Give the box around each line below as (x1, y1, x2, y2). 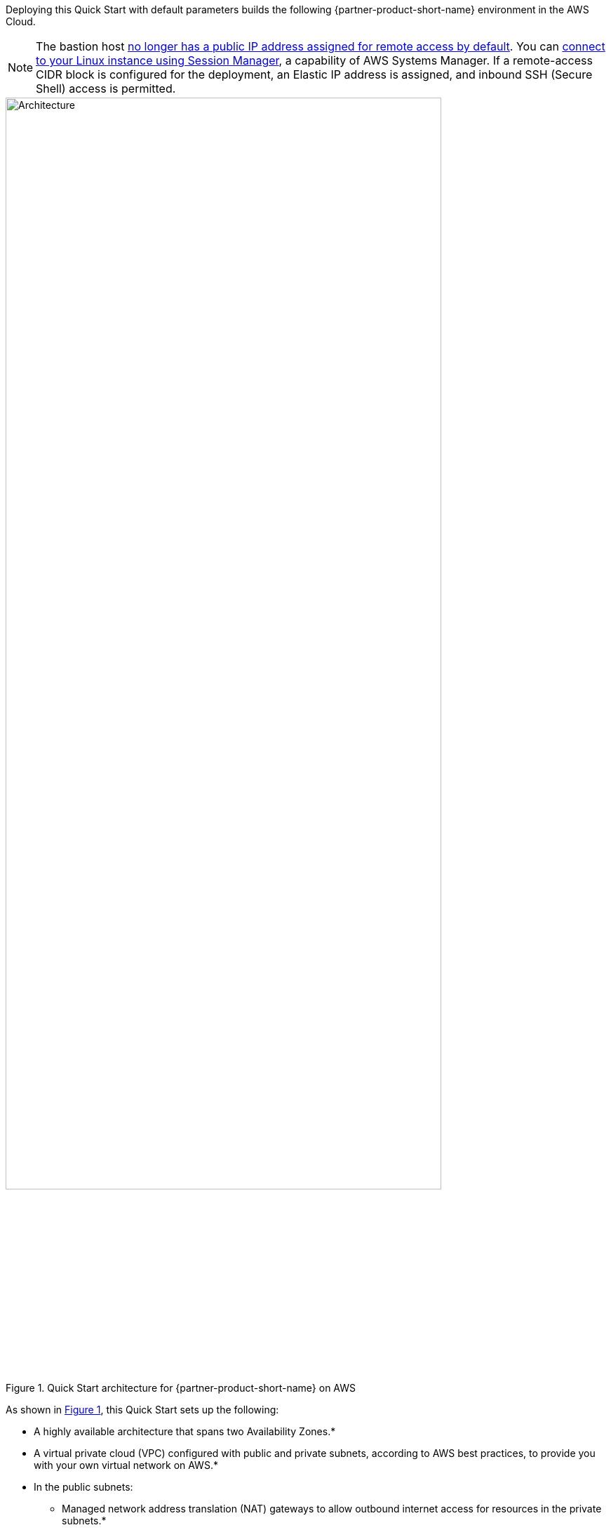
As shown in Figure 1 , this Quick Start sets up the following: (6, 1404, 279, 1416)
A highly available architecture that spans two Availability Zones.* (34, 1425, 336, 1438)
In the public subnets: (34, 1481, 133, 1493)
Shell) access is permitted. (36, 81, 176, 95)
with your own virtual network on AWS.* (34, 1459, 218, 1472)
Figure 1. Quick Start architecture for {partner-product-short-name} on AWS (6, 1382, 356, 1394)
